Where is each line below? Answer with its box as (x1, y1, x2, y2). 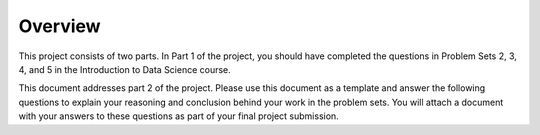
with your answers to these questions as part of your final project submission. (18, 110, 339, 122)
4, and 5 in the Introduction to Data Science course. (18, 63, 232, 75)
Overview (18, 15, 101, 37)
